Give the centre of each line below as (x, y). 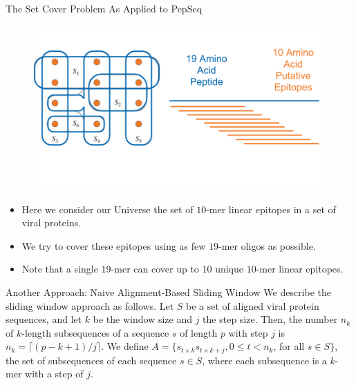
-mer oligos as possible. (267, 245)
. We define (125, 346)
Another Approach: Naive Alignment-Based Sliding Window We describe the (169, 292)
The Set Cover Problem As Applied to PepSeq (104, 8)
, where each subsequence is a (264, 360)
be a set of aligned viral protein (253, 305)
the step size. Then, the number (270, 319)
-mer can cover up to (155, 269)
